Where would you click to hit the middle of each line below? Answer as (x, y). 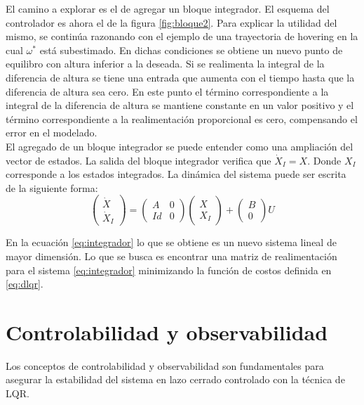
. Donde (324, 160)
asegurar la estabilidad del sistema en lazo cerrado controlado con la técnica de (175, 379)
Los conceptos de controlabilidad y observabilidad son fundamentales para (165, 365)
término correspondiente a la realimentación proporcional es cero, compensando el (182, 118)
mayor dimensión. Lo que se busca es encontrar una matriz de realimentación (171, 256)
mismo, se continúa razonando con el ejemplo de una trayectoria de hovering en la (182, 36)
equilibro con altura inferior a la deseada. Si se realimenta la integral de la (165, 64)
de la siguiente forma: (52, 187)
